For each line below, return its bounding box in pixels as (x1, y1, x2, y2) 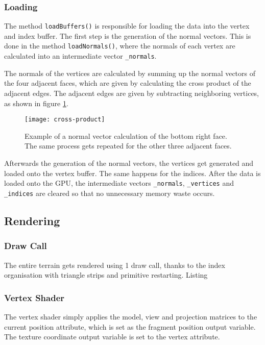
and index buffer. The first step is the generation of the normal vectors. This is (4, 30, 251, 41)
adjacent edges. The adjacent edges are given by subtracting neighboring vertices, (4, 87, 259, 98)
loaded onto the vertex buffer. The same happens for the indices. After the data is (4, 167, 261, 178)
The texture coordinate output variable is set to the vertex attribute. (4, 331, 220, 342)
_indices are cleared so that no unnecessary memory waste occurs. (4, 187, 215, 198)
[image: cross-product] (25, 116, 105, 124)
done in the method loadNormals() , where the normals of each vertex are (4, 40, 235, 51)
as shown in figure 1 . (4, 97, 68, 108)
